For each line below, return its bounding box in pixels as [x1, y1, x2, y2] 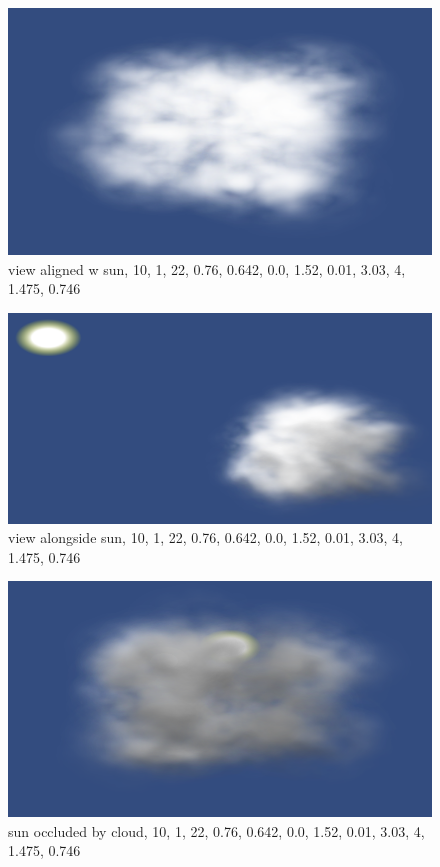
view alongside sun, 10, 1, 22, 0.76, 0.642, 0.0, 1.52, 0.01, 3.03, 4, [8, 527, 403, 548]
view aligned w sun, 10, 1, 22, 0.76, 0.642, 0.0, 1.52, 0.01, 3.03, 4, [8, 258, 406, 279]
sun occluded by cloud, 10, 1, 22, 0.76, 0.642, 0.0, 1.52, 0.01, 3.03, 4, [8, 820, 425, 841]
